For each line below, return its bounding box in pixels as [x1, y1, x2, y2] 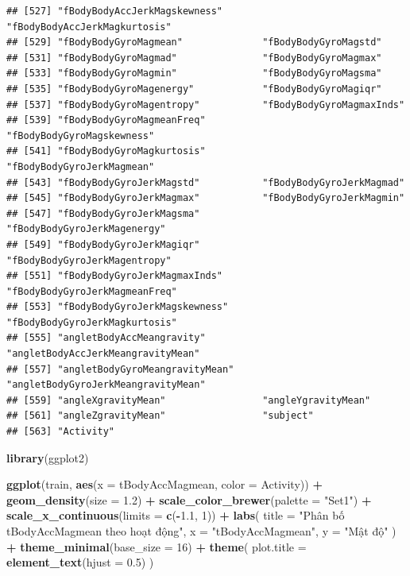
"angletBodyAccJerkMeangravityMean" [6, 348, 200, 360]
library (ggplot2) [6, 449, 89, 466]
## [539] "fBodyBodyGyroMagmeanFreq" [6, 114, 206, 126]
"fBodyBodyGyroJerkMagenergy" [6, 223, 166, 235]
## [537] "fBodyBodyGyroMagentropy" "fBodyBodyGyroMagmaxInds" [6, 99, 405, 110]
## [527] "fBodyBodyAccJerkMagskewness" [6, 6, 223, 17]
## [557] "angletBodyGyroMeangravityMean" [6, 363, 234, 375]
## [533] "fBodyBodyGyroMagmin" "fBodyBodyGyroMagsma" [6, 68, 382, 79]
